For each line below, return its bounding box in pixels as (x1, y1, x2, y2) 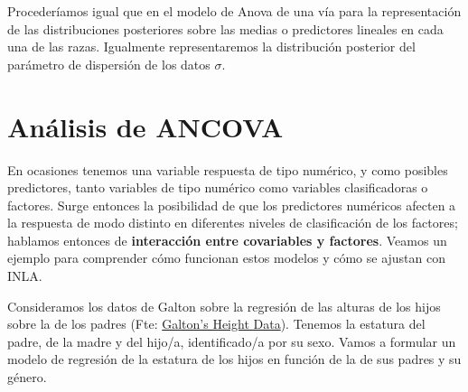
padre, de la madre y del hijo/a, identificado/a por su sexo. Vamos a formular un (7, 331, 456, 350)
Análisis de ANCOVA (7, 107, 284, 145)
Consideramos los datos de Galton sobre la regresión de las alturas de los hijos (7, 296, 441, 315)
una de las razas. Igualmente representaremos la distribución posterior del (7, 37, 416, 56)
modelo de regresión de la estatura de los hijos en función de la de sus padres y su (7, 350, 462, 369)
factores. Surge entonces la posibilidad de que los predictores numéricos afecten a (7, 195, 456, 214)
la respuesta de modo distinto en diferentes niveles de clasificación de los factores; (7, 213, 458, 232)
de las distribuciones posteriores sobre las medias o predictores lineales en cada (7, 19, 444, 38)
